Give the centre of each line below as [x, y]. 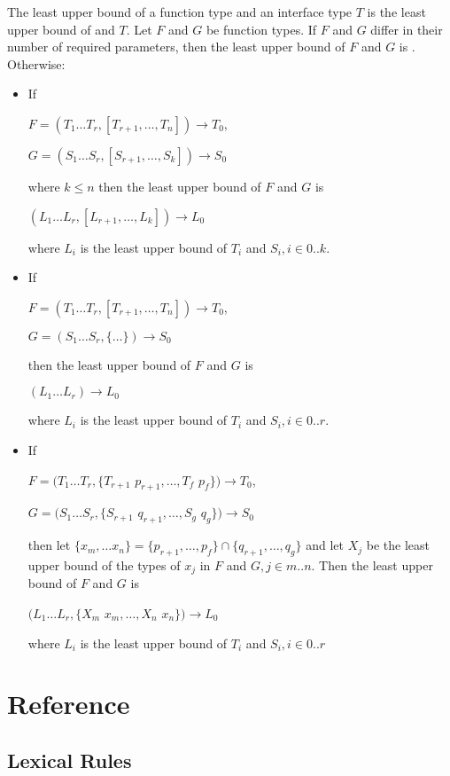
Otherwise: [36, 63]
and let [325, 545]
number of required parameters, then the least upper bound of [176, 47]
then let [49, 545]
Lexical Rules [70, 760]
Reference [69, 704]
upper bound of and [61, 29]
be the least [398, 545]
